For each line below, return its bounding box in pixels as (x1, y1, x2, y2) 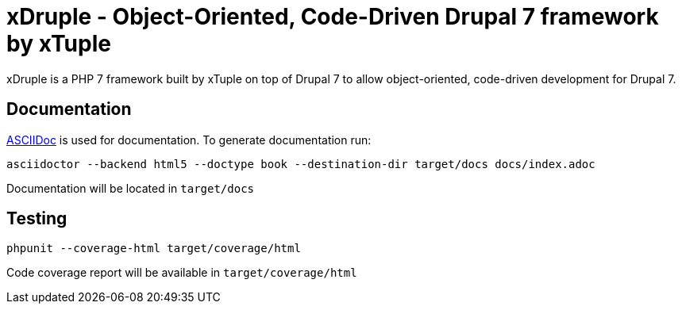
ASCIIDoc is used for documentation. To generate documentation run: (6, 132, 372, 147)
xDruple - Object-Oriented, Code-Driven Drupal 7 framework (6, 3, 659, 30)
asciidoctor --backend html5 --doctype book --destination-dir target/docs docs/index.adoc (6, 157, 595, 170)
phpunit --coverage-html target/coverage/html (6, 242, 301, 255)
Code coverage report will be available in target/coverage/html (6, 266, 357, 280)
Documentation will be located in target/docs (6, 181, 255, 195)
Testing (6, 209, 67, 229)
